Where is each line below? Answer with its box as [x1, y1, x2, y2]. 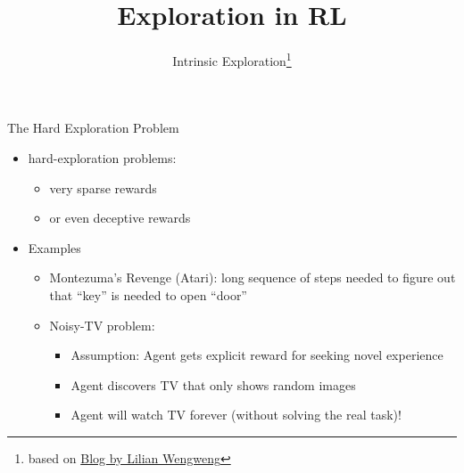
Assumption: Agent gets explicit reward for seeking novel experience [70, 346, 443, 364]
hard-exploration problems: [28, 148, 177, 167]
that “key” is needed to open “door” [49, 285, 247, 304]
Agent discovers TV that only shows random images [70, 375, 356, 394]
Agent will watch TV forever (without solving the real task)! [70, 405, 402, 424]
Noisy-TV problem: [49, 315, 155, 334]
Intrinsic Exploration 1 [172, 49, 292, 69]
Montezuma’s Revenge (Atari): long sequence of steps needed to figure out [49, 268, 456, 287]
